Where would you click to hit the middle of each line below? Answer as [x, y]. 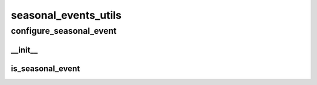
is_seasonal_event [45, 68]
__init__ [24, 50]
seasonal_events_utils [66, 15]
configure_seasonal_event [64, 31]
